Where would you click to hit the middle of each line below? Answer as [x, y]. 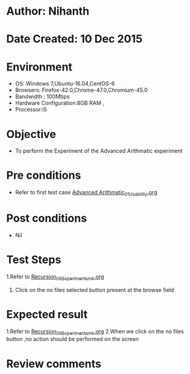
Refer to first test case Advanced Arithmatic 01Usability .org [86, 193]
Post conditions [47, 219]
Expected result [47, 314]
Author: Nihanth [48, 11]
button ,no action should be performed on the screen [73, 339]
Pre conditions [44, 175]
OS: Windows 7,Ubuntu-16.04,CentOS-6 [65, 84]
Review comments [54, 364]
